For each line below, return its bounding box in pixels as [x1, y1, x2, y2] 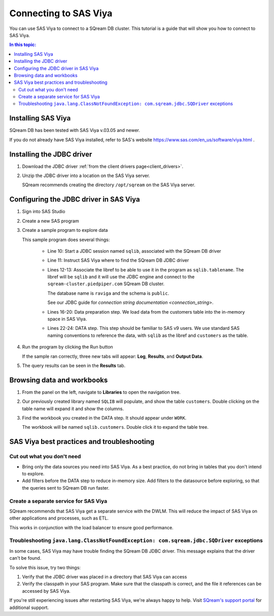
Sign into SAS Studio [22, 209, 65, 215]
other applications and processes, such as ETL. [9, 515, 109, 521]
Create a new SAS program [22, 218, 79, 224]
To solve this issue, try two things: [9, 564, 81, 570]
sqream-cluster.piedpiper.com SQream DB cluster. [47, 281, 165, 287]
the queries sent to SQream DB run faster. [22, 485, 110, 491]
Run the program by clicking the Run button [22, 344, 114, 350]
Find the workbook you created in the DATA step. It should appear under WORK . [22, 415, 187, 421]
